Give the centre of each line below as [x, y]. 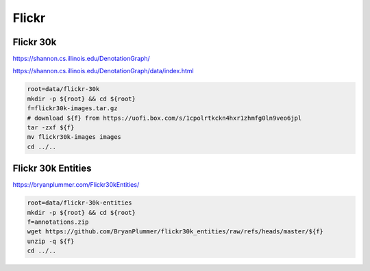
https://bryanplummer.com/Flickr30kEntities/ [76, 185]
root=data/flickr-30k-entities [80, 203]
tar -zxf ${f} [51, 128]
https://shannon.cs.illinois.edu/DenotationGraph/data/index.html [103, 71]
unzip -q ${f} [51, 241]
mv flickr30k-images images [74, 137]
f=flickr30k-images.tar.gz [72, 108]
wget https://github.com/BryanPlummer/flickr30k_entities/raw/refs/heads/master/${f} [175, 232]
